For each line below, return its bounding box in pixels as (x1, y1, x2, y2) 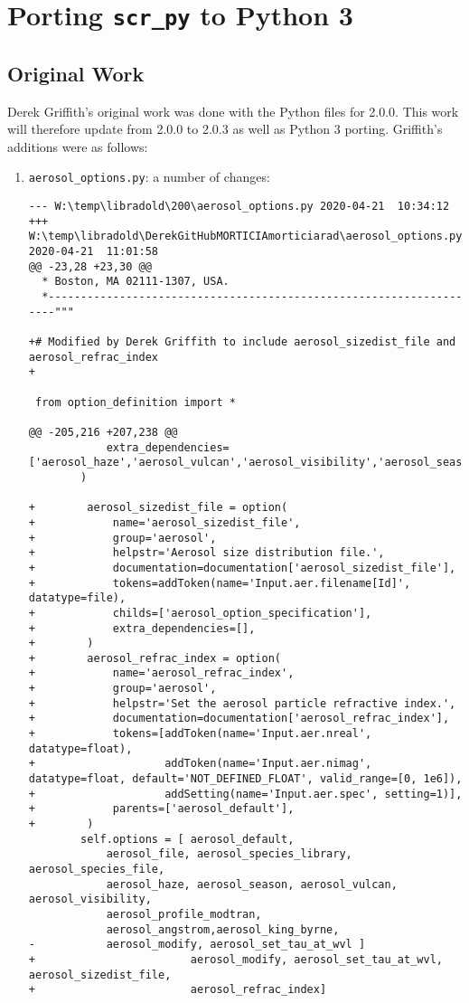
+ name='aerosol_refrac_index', (28, 667, 295, 680)
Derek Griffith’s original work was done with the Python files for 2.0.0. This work (7, 101, 459, 120)
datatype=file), (28, 591, 127, 605)
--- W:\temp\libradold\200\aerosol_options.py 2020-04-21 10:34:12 (28, 200, 450, 213)
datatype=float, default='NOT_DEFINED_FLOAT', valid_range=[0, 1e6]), (28, 772, 463, 786)
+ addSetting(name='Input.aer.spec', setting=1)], (28, 787, 463, 800)
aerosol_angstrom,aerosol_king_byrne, (106, 923, 340, 936)
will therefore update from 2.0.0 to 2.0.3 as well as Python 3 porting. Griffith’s (7, 119, 443, 138)
